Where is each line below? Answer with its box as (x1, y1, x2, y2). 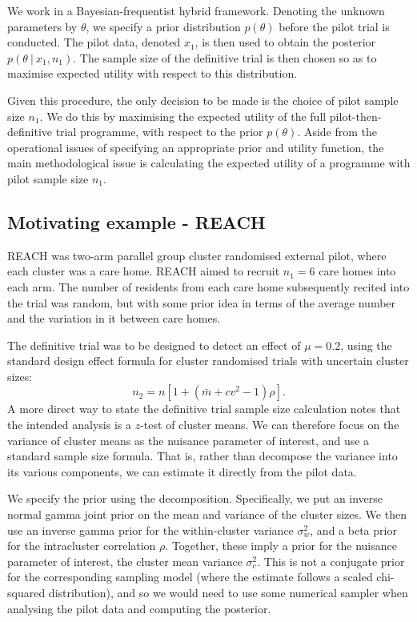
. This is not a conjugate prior (257, 552, 405, 569)
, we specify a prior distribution (86, 18, 241, 34)
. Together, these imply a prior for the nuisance (165, 537, 397, 554)
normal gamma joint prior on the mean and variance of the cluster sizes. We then (7, 506, 407, 523)
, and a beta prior (310, 521, 397, 538)
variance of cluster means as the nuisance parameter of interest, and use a (7, 431, 370, 448)
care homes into (319, 263, 396, 279)
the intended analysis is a (7, 416, 132, 433)
